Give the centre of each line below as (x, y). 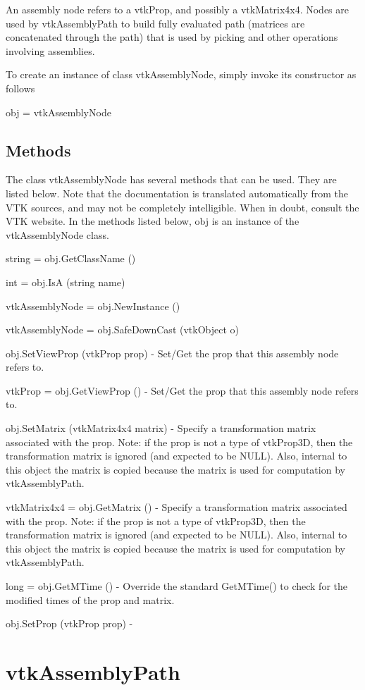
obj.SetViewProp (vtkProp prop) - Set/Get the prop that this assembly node (172, 353)
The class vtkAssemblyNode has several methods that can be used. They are (171, 179)
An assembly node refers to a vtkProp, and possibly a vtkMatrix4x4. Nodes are (177, 9)
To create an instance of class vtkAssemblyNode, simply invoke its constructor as (181, 74)
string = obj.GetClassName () (71, 258)
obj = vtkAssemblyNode (58, 112)
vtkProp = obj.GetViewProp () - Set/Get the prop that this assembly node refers (182, 390)
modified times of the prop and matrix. (90, 599)
